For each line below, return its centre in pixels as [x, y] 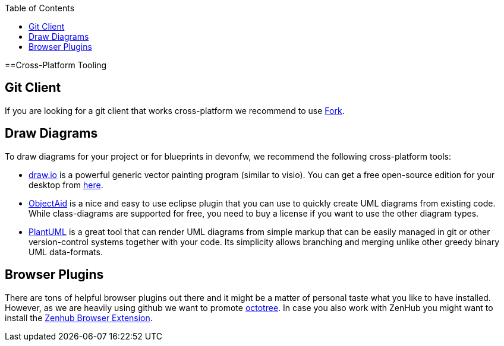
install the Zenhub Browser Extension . [79, 318]
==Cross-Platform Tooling [56, 65]
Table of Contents [40, 8]
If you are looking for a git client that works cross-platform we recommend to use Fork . [175, 110]
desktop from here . [66, 185]
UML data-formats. [66, 252]
